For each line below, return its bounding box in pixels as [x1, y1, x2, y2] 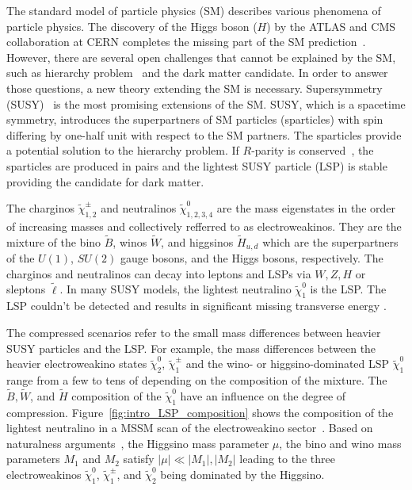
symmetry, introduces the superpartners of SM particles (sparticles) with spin [6, 111, 383, 128]
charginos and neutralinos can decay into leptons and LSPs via [6, 265, 311, 281]
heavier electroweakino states [6, 355, 147, 372]
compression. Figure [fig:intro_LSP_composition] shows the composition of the [6, 404, 394, 420]
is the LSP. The [310, 281, 387, 297]
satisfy [123, 450, 154, 467]
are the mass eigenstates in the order [216, 200, 396, 216]
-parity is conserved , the [251, 142, 374, 159]
